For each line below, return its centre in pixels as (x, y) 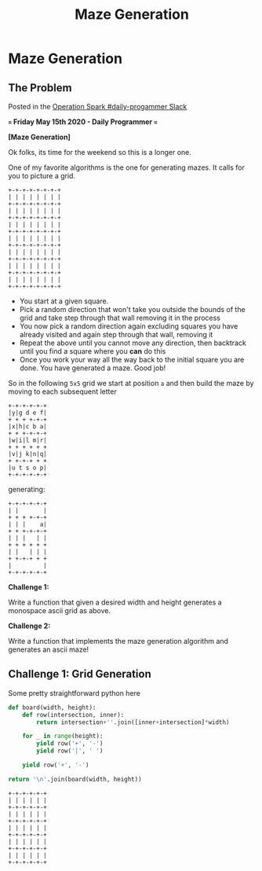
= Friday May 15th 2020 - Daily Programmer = (83, 122)
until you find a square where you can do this (93, 351)
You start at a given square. (64, 301)
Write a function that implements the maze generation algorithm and (118, 641)
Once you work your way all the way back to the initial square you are (132, 360)
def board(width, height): (52, 707)
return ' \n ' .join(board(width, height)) (75, 779)
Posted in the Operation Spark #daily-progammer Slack (98, 107)
